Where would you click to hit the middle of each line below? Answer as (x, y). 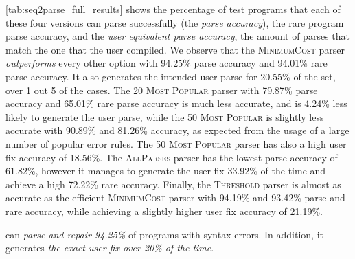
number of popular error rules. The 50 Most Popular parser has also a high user (176, 143)
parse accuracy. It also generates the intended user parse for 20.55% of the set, (171, 76)
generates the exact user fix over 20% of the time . (110, 248)
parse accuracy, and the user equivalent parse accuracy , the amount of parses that (177, 36)
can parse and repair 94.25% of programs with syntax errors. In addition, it (164, 234)
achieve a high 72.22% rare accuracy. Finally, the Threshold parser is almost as (173, 184)
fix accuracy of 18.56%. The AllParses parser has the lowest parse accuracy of (172, 157)
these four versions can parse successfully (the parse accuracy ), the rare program (175, 22)
